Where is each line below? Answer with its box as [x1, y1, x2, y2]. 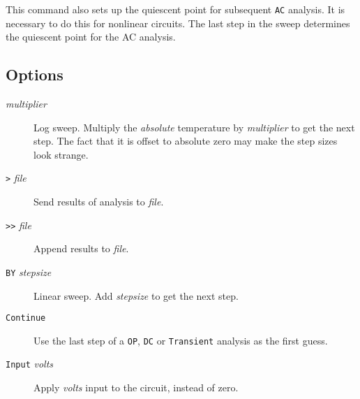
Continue [6, 313, 46, 324]
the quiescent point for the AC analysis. [6, 29, 176, 44]
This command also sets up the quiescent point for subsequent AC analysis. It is [6, 2, 345, 16]
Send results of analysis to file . [33, 194, 164, 209]
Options [6, 64, 63, 85]
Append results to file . [33, 241, 129, 256]
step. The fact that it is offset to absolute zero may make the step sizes [33, 133, 338, 148]
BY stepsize [6, 264, 52, 279]
